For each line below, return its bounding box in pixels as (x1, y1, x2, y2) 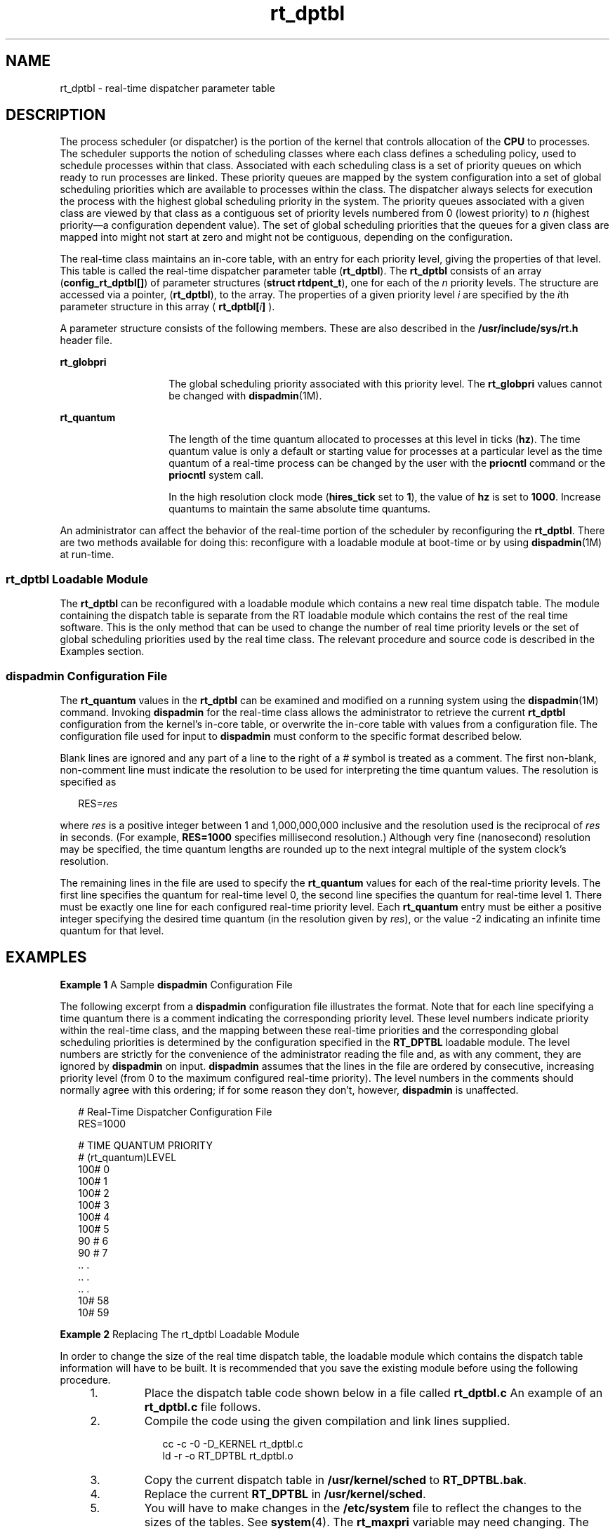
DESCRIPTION (6, 106, 106, 124)
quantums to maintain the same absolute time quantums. (168, 503, 431, 515)
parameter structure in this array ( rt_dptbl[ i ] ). (60, 300, 275, 313)
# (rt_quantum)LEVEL (78, 1151, 177, 1163)
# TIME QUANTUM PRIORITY (78, 1139, 213, 1151)
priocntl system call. (168, 469, 264, 482)
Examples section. (60, 645, 145, 658)
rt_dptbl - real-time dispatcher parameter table (60, 81, 275, 94)
